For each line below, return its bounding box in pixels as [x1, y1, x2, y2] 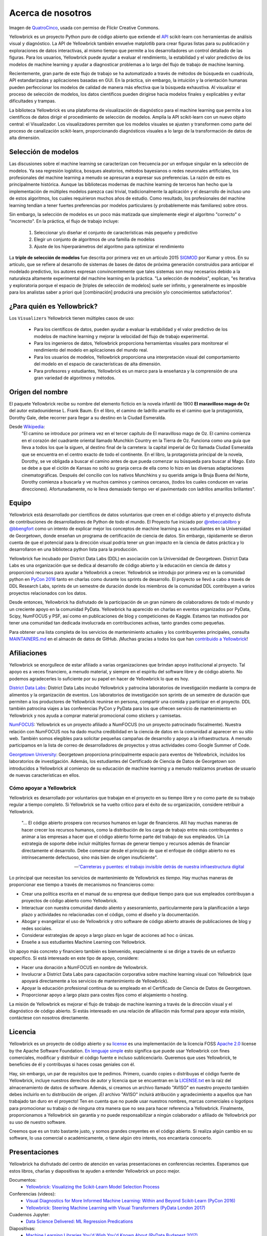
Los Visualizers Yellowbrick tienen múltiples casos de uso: [9, 315, 134, 321]
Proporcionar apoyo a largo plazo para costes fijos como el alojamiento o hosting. [21, 992, 188, 998]
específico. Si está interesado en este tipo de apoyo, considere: [9, 955, 139, 961]
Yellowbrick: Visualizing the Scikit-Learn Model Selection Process [26, 1184, 160, 1190]
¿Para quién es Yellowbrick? [9, 302, 98, 310]
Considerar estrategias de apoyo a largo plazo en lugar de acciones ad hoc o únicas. [21, 932, 195, 938]
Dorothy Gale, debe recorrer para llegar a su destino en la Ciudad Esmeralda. [9, 414, 167, 420]
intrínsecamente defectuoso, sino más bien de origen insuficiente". [21, 854, 158, 860]
